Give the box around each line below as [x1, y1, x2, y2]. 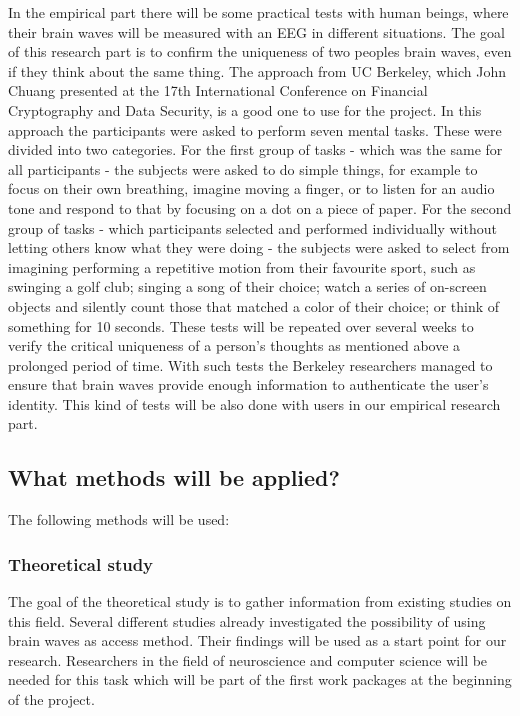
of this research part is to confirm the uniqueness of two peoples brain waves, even [8, 41, 512, 62]
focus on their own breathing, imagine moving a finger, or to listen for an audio [8, 178, 495, 199]
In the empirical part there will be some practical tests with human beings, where [8, 2, 509, 22]
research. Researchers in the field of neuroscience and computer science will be [8, 649, 488, 670]
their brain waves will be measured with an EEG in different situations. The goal [8, 21, 505, 42]
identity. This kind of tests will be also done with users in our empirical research [8, 393, 501, 414]
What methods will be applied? [8, 462, 340, 493]
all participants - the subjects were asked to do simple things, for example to [8, 158, 478, 179]
